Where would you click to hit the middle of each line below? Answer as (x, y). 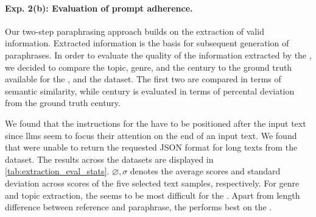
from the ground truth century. (63, 103)
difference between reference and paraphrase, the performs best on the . (139, 207)
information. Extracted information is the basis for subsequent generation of (147, 43)
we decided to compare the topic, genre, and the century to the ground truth (149, 67)
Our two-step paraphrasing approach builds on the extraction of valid (135, 31)
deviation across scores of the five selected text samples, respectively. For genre (152, 183)
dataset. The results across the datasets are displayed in (109, 159)
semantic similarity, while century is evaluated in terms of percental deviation (150, 91)
